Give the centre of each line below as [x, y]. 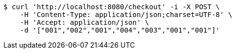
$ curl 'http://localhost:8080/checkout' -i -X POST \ [112, 7]
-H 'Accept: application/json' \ [85, 22]
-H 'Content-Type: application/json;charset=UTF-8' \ [126, 15]
